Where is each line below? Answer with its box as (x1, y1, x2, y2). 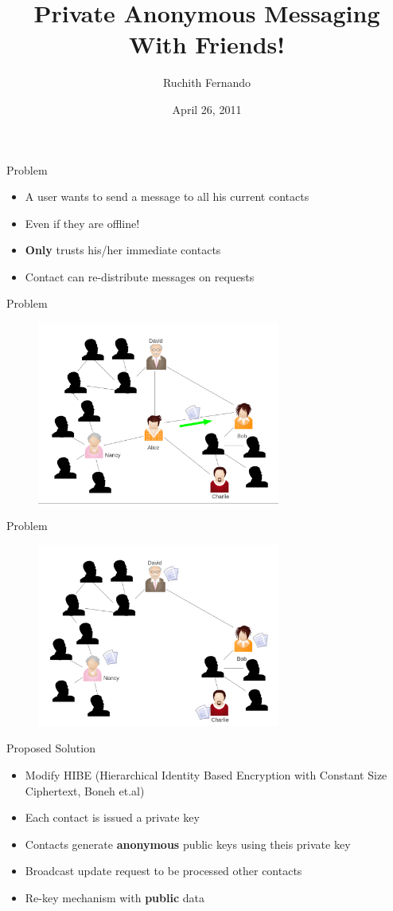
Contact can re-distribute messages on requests (25, 268, 255, 285)
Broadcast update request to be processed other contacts (25, 862, 302, 879)
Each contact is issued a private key (25, 809, 200, 826)
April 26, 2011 (172, 100, 242, 117)
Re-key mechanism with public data (25, 889, 204, 905)
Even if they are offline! (25, 214, 140, 231)
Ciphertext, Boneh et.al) (25, 782, 145, 799)
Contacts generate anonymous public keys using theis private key (25, 835, 351, 852)
